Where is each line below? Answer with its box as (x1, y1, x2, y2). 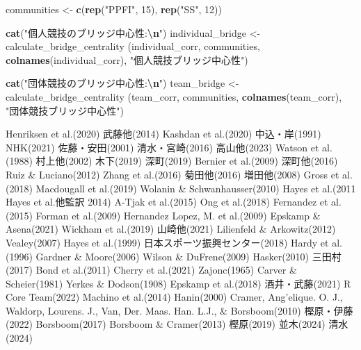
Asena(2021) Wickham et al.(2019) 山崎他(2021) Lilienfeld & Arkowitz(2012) (6, 222, 336, 236)
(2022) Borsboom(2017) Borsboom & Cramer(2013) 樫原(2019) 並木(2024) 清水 (6, 317, 348, 331)
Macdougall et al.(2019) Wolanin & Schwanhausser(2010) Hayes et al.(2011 (35, 181, 356, 195)
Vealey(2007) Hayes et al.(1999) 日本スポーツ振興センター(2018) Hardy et (6, 235, 329, 249)
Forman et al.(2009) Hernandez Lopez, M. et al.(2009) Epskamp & (35, 208, 321, 222)
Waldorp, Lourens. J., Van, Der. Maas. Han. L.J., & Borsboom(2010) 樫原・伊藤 (6, 303, 353, 317)
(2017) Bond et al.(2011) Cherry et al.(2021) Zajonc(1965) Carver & (6, 262, 297, 277)
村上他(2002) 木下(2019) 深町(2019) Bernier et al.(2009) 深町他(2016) (35, 153, 338, 168)
